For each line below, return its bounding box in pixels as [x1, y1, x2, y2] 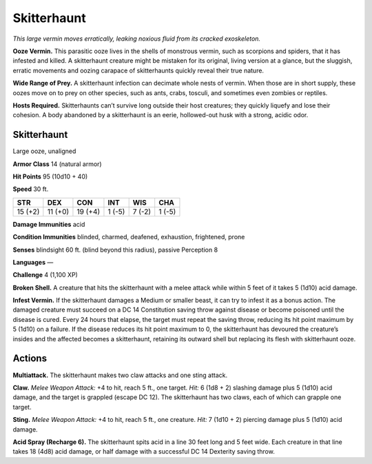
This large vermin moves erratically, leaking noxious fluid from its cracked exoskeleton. [12, 34, 261, 43]
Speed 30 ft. [12, 185, 49, 193]
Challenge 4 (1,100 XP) [12, 271, 79, 279]
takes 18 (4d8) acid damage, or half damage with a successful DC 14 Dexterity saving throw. [12, 447, 275, 456]
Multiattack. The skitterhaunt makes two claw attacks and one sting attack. [12, 371, 227, 379]
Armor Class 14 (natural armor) [12, 159, 103, 168]
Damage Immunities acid [12, 220, 85, 228]
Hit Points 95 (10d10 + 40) [12, 172, 88, 181]
